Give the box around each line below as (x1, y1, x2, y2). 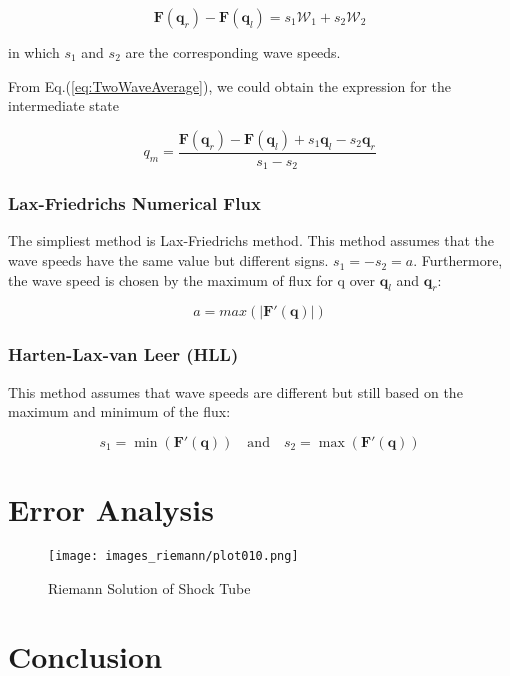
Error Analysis (8, 489, 214, 530)
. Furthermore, (413, 250, 503, 271)
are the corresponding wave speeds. (125, 42, 341, 62)
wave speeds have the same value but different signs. (8, 250, 329, 271)
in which (8, 42, 60, 62)
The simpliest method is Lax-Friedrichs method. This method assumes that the (8, 230, 494, 251)
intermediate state (8, 95, 119, 116)
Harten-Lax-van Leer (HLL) (8, 342, 239, 367)
